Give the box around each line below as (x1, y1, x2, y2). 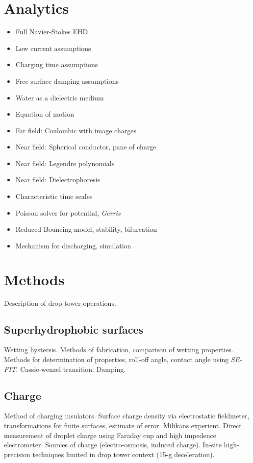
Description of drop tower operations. (4, 297, 116, 308)
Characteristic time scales (15, 191, 93, 201)
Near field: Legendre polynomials (15, 158, 115, 168)
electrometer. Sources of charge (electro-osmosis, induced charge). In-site (4, 439, 222, 450)
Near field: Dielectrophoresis (15, 174, 101, 185)
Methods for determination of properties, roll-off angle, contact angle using (4, 354, 229, 364)
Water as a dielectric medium (15, 92, 104, 102)
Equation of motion (15, 109, 75, 119)
